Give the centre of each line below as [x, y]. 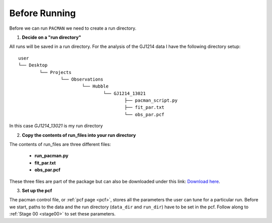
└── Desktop [33, 65]
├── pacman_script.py [151, 100]
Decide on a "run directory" [52, 37]
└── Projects [55, 72]
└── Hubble [95, 86]
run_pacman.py [51, 156]
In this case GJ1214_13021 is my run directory [56, 126]
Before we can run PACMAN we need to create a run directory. [73, 28]
